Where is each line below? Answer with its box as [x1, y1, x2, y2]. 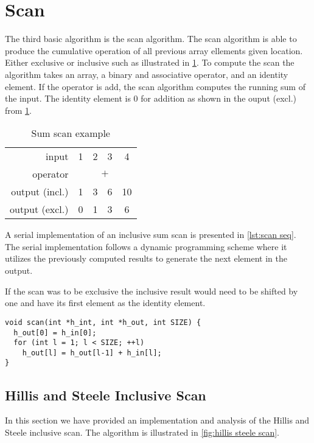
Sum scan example [31, 126, 110, 141]
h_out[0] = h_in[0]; [13, 328, 97, 337]
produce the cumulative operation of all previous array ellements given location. [5, 44, 303, 57]
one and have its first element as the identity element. [5, 296, 206, 309]
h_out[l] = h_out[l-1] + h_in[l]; [22, 348, 162, 357]
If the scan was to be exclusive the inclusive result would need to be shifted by [5, 284, 298, 297]
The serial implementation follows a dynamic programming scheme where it [5, 240, 287, 253]
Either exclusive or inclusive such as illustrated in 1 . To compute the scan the [5, 56, 295, 69]
